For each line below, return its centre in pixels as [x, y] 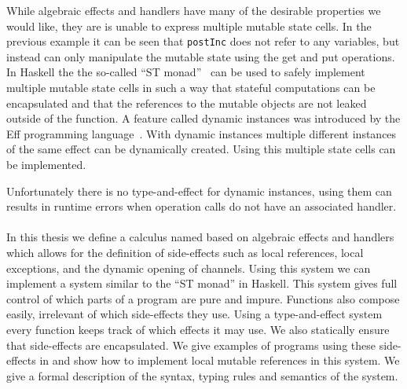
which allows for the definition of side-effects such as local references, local [185, 252]
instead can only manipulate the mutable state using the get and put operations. [201, 56]
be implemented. [46, 164]
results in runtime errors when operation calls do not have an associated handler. [202, 206]
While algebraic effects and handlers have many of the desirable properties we [194, 10]
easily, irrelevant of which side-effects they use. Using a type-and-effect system [194, 314]
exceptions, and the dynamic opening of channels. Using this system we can [189, 268]
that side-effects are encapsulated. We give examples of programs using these [191, 345]
